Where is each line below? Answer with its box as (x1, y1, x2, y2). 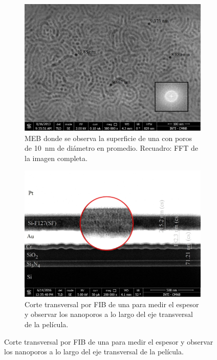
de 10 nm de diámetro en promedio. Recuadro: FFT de (25, 143, 199, 153)
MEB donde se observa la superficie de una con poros (25, 132, 192, 143)
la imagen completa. (25, 152, 88, 163)
